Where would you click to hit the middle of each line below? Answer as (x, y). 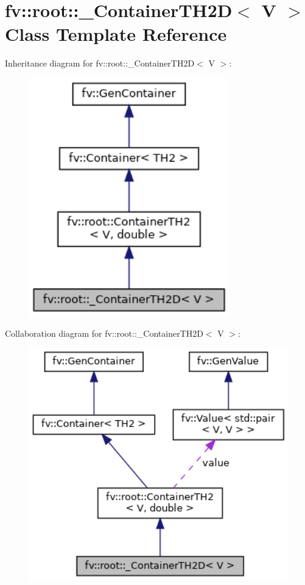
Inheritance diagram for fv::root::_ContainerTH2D (100, 63)
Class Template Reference (116, 34)
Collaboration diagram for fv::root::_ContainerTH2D (104, 333)
